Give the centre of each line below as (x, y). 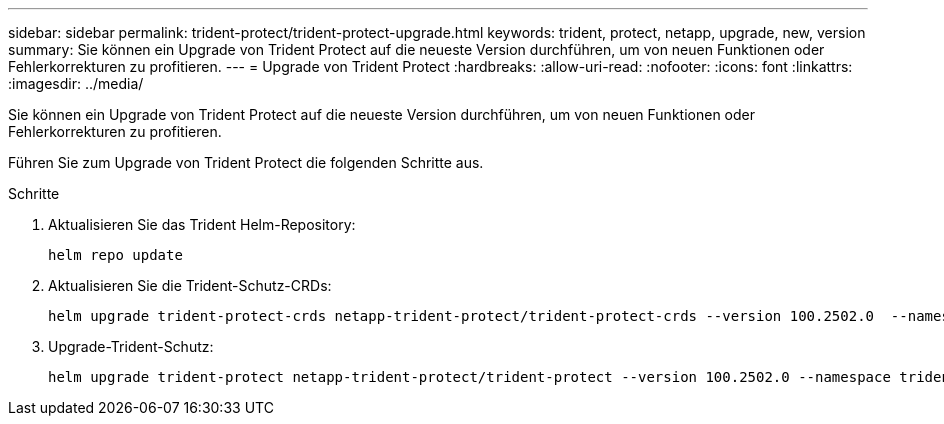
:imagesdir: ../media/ (76, 83)
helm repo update (115, 255)
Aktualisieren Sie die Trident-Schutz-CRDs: (190, 285)
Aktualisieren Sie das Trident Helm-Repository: (202, 224)
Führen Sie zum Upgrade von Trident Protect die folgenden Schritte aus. (246, 162)
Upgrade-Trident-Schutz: (131, 346)
